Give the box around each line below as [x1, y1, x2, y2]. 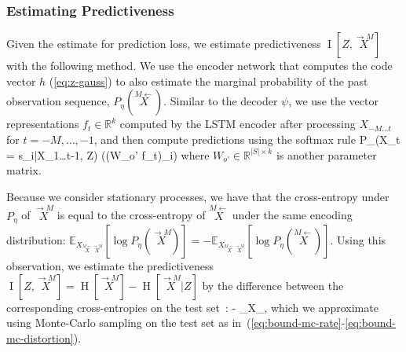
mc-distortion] [6, 329, 74, 346]
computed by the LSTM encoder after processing [119, 115, 356, 132]
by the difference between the [202, 277, 344, 293]
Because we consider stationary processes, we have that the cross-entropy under [6, 188, 390, 204]
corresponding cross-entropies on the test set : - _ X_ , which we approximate [6, 299, 379, 315]
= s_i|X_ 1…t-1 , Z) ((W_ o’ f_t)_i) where [6, 146, 210, 163]
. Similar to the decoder [163, 93, 278, 109]
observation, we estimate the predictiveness [6, 258, 214, 274]
